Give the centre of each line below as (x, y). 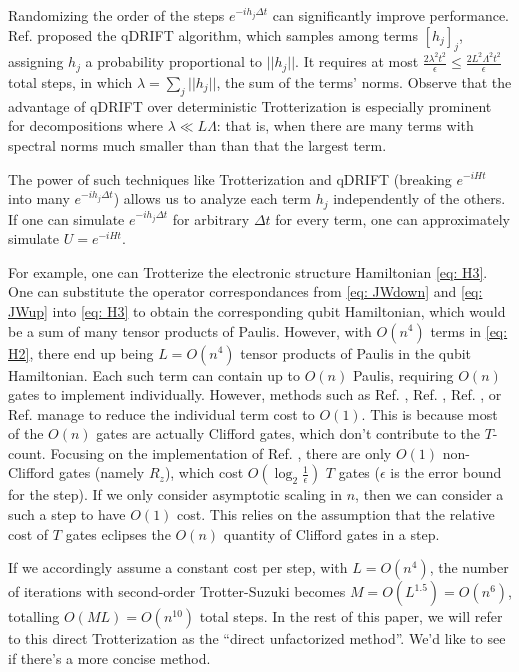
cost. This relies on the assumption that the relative (336, 514)
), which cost (204, 472)
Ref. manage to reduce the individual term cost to (161, 413)
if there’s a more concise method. (109, 657)
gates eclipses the (118, 533)
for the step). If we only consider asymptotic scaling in (175, 494)
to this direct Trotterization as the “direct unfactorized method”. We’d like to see (257, 638)
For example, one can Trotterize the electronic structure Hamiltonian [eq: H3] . (248, 271)
